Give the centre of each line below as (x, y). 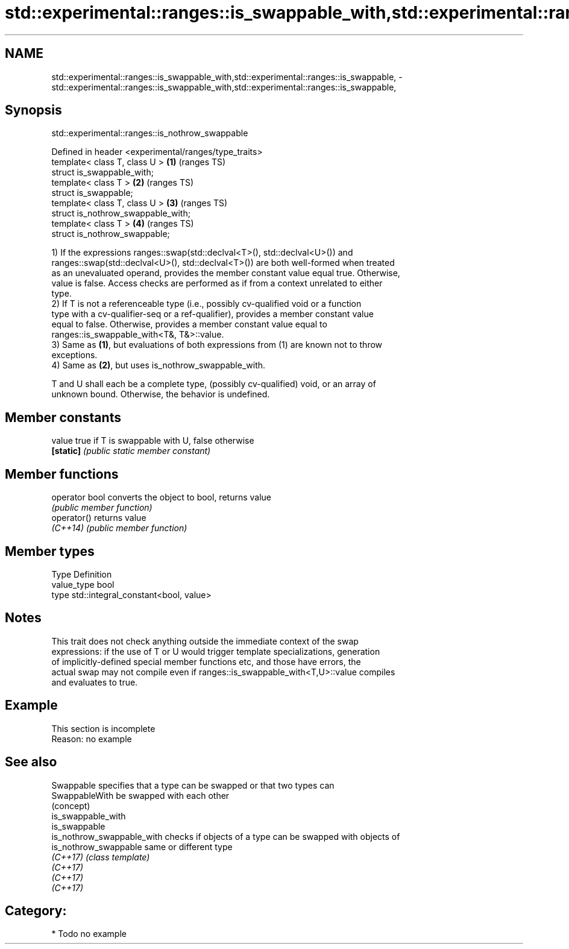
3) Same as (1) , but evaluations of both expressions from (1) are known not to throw (217, 345)
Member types (50, 551)
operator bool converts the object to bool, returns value (161, 497)
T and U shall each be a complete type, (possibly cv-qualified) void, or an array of (214, 384)
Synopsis (33, 110)
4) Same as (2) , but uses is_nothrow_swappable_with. (159, 365)
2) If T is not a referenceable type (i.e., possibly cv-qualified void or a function (206, 304)
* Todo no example (89, 934)
